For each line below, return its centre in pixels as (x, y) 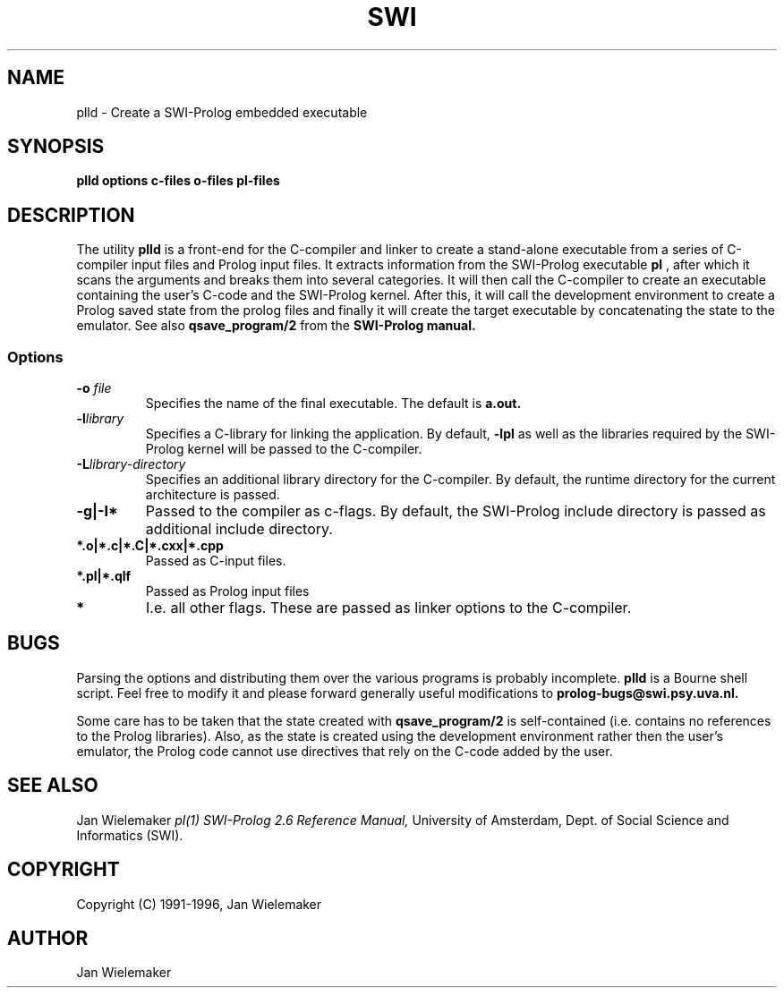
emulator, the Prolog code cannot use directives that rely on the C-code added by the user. (345, 751)
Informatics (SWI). (130, 835)
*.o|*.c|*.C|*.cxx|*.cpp (150, 546)
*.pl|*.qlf (104, 576)
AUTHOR (48, 938)
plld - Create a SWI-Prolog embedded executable (222, 112)
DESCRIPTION (71, 215)
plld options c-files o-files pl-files (178, 181)
